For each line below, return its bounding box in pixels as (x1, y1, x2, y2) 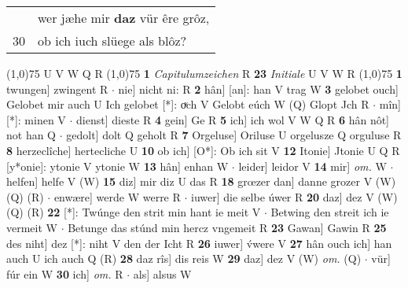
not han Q (6, 127, 57, 143)
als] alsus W (133, 265, 192, 282)
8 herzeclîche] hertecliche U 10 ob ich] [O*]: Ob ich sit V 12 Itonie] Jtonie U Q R (6, 142, 400, 158)
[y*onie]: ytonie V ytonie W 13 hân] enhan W (6, 157, 229, 174)
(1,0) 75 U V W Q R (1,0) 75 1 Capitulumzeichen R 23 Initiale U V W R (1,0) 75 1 (6, 65, 402, 81)
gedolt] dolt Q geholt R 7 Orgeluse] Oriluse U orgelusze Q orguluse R (66, 127, 402, 143)
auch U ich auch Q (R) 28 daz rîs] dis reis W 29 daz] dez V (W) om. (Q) (6, 250, 362, 267)
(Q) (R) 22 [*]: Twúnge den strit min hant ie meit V (6, 204, 261, 220)
